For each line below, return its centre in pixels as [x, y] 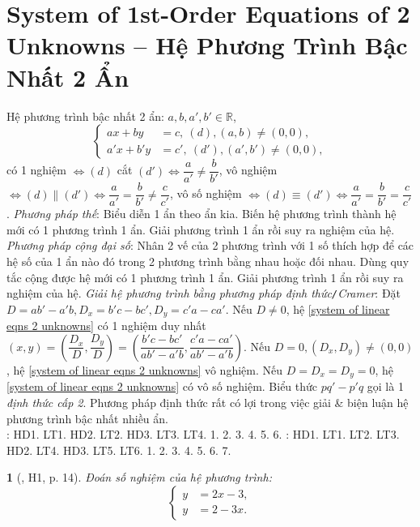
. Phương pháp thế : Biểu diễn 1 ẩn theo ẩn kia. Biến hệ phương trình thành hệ [202, 214]
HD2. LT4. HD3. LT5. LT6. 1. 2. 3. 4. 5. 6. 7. [119, 450]
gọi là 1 [385, 386]
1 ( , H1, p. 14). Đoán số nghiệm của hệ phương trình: [139, 477]
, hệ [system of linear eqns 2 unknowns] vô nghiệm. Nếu [145, 369]
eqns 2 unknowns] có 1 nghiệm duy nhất [106, 326]
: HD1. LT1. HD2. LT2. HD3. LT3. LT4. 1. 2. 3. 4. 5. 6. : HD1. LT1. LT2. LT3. [203, 434]
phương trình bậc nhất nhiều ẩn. [87, 418]
